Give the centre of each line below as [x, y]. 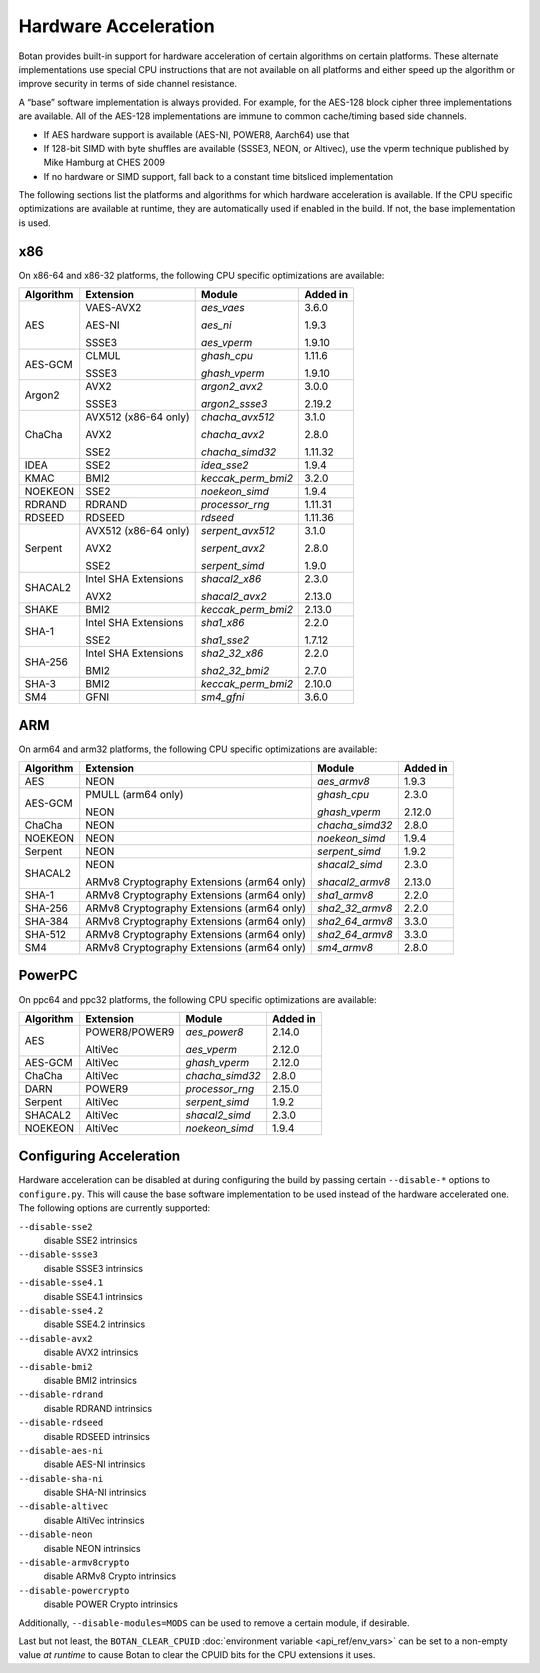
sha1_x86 [222, 623]
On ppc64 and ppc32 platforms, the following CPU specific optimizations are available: [197, 999]
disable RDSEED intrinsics [96, 1436]
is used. [35, 222]
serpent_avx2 [232, 548]
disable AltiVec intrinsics [94, 1520]
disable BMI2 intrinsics [90, 1380]
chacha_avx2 [232, 435]
